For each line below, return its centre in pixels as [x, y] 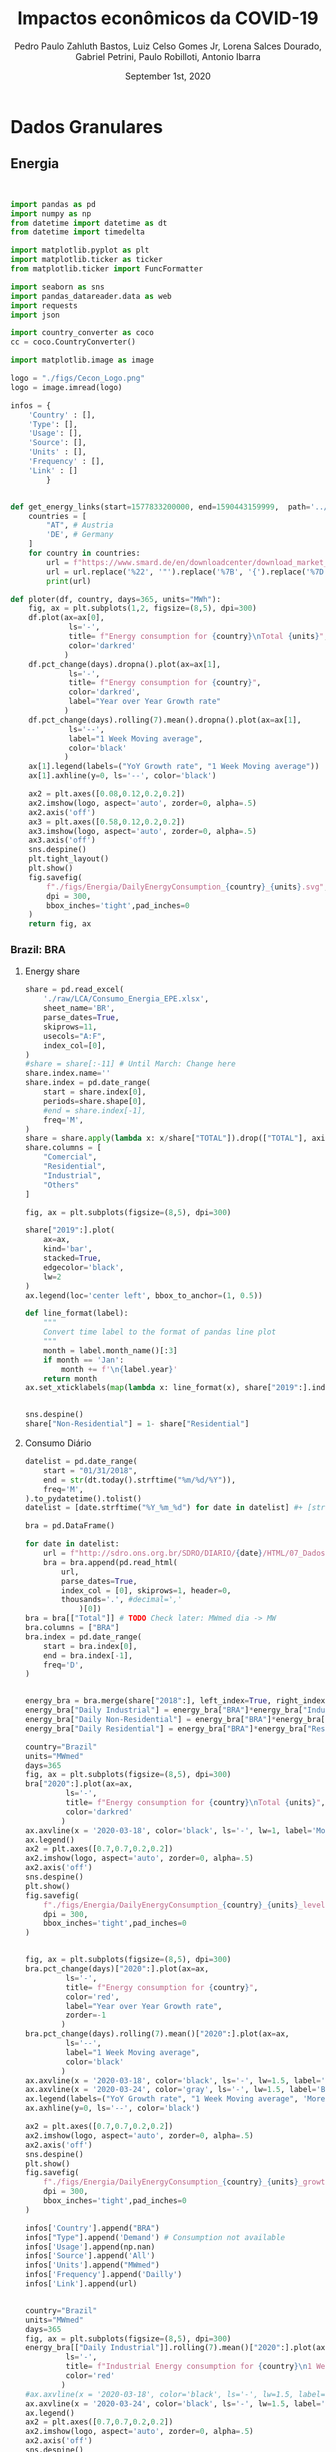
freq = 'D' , [63, 1665]
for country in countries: [84, 553]
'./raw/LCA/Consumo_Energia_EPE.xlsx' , [126, 999]
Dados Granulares [86, 126]
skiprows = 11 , [70, 1027]
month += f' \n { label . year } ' [119, 1369]
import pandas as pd [53, 204]
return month [70, 1378]
